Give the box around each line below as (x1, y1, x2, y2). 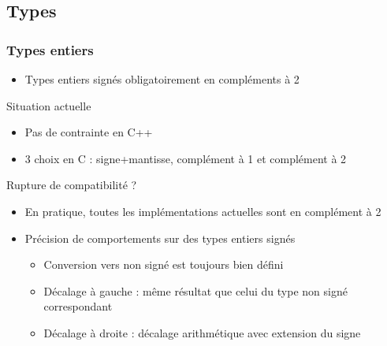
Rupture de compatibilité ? (6, 177, 137, 193)
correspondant (43, 298, 113, 314)
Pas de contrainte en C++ (24, 124, 153, 140)
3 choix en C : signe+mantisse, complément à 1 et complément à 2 (24, 150, 347, 166)
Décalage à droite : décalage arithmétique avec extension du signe (43, 324, 361, 340)
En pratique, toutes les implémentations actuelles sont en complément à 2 (24, 203, 381, 219)
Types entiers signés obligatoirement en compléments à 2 (24, 71, 300, 87)
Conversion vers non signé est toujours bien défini (43, 256, 284, 273)
